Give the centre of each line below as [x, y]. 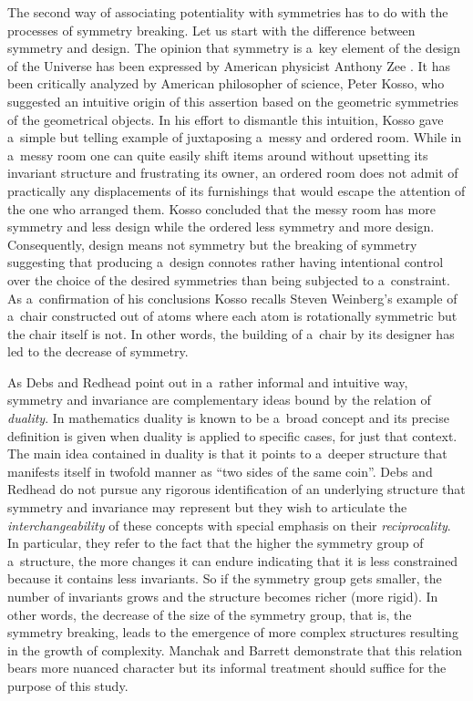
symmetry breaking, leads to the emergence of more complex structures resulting [233, 632]
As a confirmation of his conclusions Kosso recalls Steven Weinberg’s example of [232, 298]
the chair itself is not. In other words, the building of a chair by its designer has [231, 333]
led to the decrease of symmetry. [98, 351]
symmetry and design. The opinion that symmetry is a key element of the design [234, 48]
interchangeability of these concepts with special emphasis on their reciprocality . [229, 525]
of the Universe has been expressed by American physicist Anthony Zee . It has [229, 65]
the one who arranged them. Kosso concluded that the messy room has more [221, 208]
